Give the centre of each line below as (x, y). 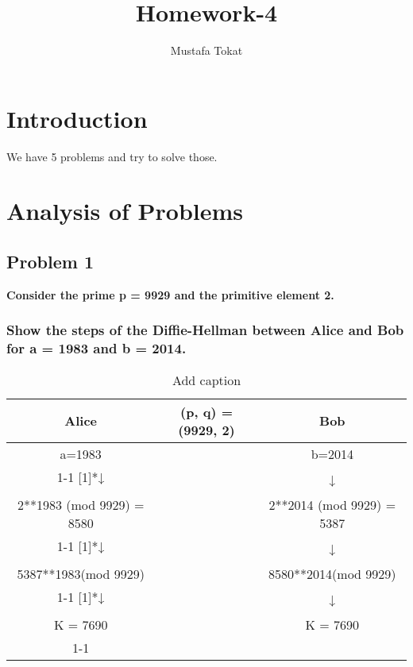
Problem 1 (50, 262)
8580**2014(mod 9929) (332, 573)
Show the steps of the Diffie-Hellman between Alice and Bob (205, 330)
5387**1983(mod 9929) (81, 573)
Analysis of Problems (125, 211)
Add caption (206, 380)
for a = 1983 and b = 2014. (96, 348)
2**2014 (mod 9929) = (332, 504)
